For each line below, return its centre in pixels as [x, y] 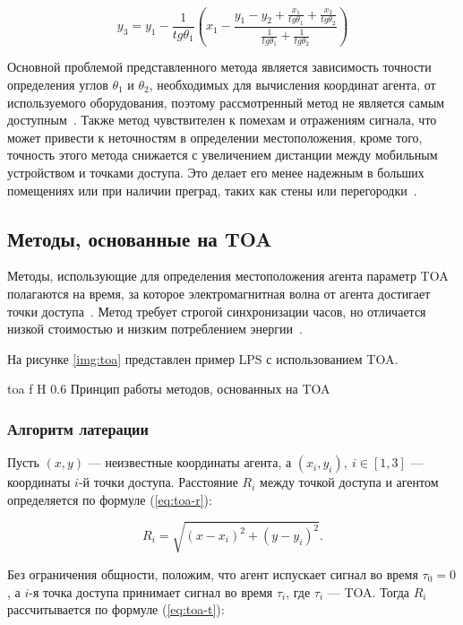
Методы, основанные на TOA [140, 238]
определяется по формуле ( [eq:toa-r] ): [110, 499]
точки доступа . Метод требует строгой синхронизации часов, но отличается [217, 311]
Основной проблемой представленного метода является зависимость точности [219, 67]
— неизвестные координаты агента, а [190, 462]
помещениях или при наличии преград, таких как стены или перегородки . [212, 190]
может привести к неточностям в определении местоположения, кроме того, [215, 137]
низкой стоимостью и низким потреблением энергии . [155, 329]
